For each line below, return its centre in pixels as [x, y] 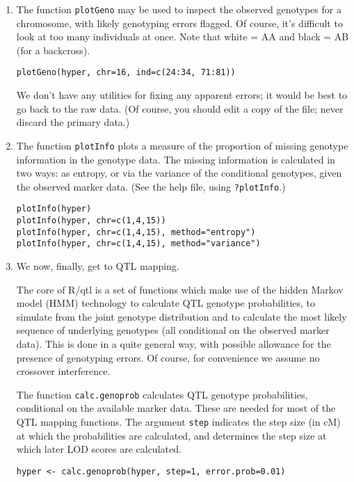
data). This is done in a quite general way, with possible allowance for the [174, 343]
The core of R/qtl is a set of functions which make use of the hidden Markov [180, 289]
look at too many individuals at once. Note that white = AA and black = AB [183, 37]
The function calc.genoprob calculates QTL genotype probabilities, [162, 394]
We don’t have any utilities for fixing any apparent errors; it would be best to [182, 95]
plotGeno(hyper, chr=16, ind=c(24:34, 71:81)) [126, 73]
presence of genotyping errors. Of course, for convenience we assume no [168, 357]
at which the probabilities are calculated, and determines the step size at [171, 435]
